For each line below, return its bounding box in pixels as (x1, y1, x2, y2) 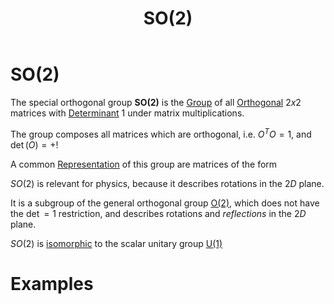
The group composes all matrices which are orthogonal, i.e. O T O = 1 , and (10, 126, 312, 140)
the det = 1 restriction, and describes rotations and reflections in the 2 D (10, 207, 307, 219)
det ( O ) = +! (10, 138, 59, 151)
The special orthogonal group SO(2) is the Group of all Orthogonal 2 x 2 (10, 96, 302, 108)
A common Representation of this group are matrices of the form (10, 158, 278, 170)
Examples (10, 272, 94, 295)
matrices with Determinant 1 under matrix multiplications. (10, 107, 245, 119)
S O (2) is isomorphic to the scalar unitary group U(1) (10, 237, 223, 249)
